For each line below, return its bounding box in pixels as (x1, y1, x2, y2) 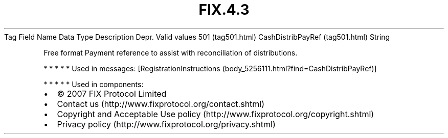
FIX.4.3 (198, 1, 250, 18)
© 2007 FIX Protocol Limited (57, 88, 167, 99)
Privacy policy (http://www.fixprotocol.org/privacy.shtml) (57, 119, 276, 129)
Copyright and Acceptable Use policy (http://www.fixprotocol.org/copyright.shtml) (57, 108, 374, 119)
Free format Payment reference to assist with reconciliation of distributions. (43, 48, 298, 57)
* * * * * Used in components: (43, 79, 144, 89)
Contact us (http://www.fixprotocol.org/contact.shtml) (57, 98, 265, 109)
